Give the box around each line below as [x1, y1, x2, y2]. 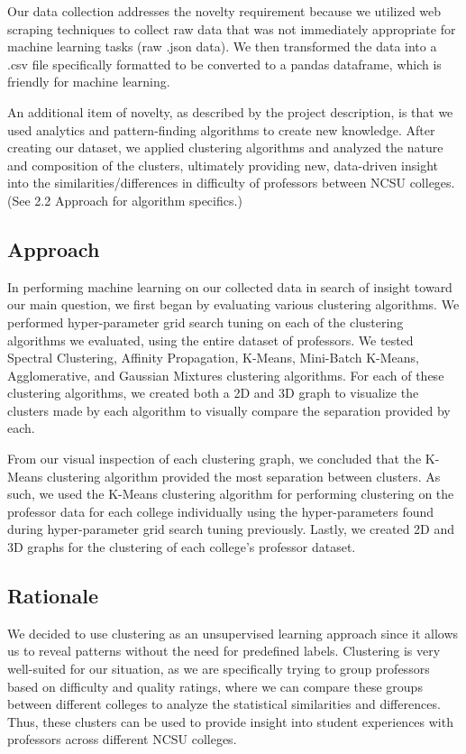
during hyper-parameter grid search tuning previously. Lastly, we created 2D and [7, 520, 455, 538]
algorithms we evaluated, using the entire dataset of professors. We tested [7, 330, 414, 349]
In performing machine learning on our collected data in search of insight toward [7, 277, 452, 296]
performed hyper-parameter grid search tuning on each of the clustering [7, 312, 404, 331]
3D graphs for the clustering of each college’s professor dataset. [7, 538, 356, 556]
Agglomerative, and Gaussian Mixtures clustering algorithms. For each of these [7, 365, 444, 384]
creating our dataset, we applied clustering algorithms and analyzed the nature [7, 138, 443, 157]
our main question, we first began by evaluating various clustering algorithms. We [7, 295, 460, 314]
